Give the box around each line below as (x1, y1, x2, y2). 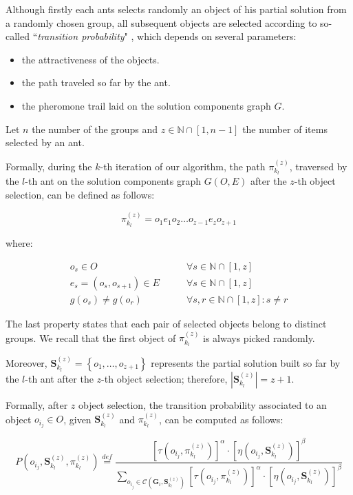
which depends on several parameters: (137, 29, 297, 43)
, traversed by (289, 159, 347, 173)
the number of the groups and (32, 121, 158, 136)
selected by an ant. (6, 135, 85, 150)
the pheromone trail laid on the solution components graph (21, 98, 271, 112)
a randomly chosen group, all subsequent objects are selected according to (6, 15, 317, 30)
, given (63, 412, 92, 426)
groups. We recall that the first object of (6, 330, 176, 345)
